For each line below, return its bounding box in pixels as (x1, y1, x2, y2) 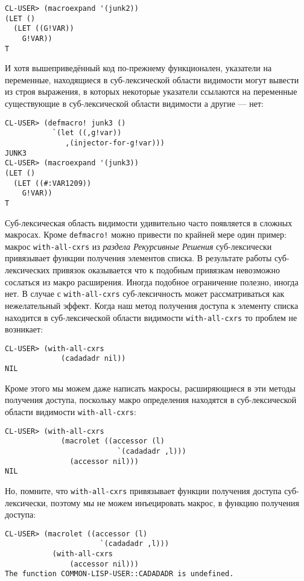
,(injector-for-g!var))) (65, 138, 165, 147)
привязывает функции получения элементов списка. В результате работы (5, 252, 272, 264)
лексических (5, 264, 50, 276)
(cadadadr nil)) (61, 354, 126, 363)
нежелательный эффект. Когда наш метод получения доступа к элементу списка (5, 299, 299, 311)
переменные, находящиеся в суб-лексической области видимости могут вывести (5, 73, 299, 86)
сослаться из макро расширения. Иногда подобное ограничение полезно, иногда (5, 275, 299, 288)
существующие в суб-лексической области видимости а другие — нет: (5, 97, 264, 110)
